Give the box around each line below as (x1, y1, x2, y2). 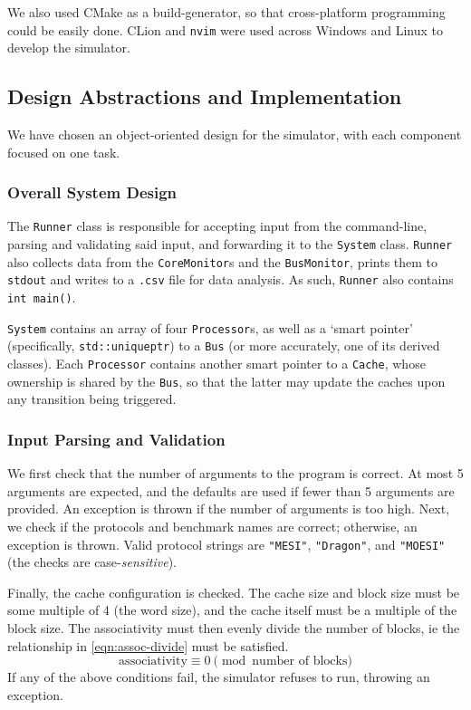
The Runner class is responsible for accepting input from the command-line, (7, 216, 428, 235)
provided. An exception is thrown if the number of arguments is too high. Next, (7, 499, 450, 518)
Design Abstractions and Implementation (7, 82, 402, 110)
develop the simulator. (7, 38, 130, 57)
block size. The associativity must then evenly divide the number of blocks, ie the (7, 618, 460, 637)
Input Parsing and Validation (7, 427, 226, 450)
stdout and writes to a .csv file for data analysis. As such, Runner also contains (7, 270, 454, 289)
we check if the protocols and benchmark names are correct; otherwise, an (7, 516, 418, 535)
